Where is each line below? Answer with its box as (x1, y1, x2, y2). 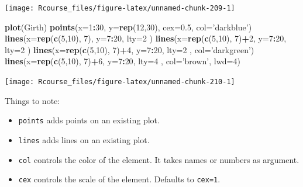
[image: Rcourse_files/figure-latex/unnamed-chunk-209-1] (5, 4, 235, 12)
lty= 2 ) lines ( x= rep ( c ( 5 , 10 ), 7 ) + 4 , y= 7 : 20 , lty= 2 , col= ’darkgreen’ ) (5, 43, 254, 56)
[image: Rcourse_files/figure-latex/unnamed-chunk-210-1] (5, 78, 235, 86)
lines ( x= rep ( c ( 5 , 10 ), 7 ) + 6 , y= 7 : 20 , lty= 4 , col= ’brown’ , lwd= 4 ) (5, 55, 240, 67)
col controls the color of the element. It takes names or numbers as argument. (18, 153, 299, 165)
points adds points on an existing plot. (18, 114, 160, 126)
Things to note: (5, 94, 60, 106)
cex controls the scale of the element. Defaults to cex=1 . (18, 173, 221, 185)
